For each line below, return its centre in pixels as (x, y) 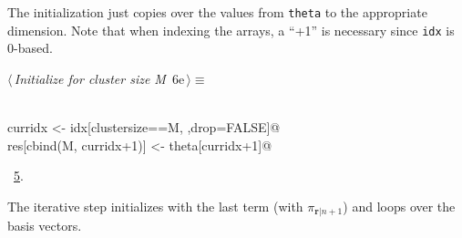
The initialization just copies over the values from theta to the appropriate (217, 12)
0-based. (30, 48)
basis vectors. (45, 226)
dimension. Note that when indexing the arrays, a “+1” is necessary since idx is (231, 30)
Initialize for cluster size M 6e (99, 78)
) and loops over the (399, 206)
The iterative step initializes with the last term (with (155, 206)
